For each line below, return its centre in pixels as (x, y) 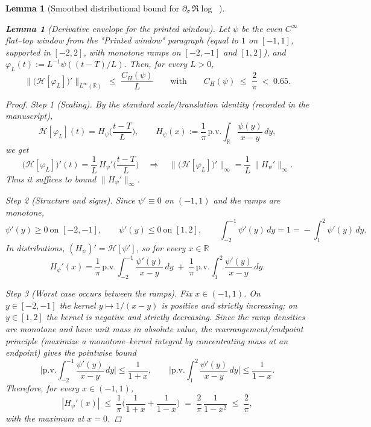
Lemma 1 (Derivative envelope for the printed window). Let (118, 28)
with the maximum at (45, 418)
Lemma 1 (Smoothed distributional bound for (93, 8)
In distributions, (35, 247)
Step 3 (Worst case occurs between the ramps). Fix (99, 293)
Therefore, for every (43, 388)
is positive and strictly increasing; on (229, 305)
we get (17, 149)
